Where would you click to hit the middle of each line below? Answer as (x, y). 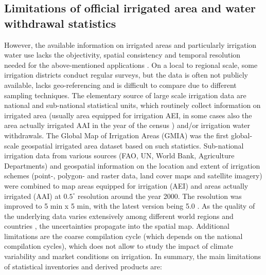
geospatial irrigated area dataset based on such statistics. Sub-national (132, 145)
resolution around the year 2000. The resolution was (159, 196)
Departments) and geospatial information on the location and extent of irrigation (132, 165)
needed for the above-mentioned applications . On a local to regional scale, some (131, 65)
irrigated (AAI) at (33, 196)
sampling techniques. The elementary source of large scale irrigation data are (125, 95)
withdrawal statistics (60, 23)
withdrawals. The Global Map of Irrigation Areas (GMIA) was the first (117, 135)
